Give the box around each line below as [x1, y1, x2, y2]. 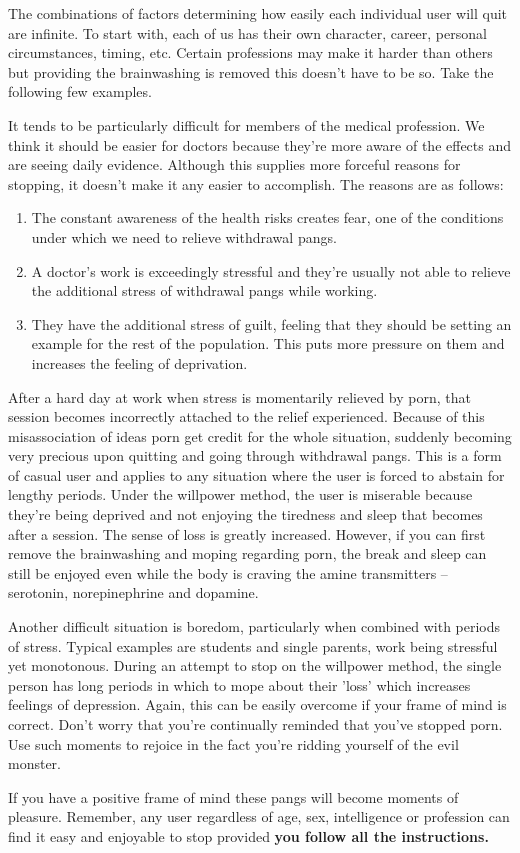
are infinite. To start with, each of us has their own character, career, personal [8, 22, 487, 43]
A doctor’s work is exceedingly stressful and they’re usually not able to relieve [31, 260, 511, 281]
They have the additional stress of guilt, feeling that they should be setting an [31, 313, 512, 334]
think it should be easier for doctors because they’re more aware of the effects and [8, 134, 512, 155]
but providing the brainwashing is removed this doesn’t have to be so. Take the [8, 61, 494, 82]
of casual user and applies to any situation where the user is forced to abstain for [8, 464, 505, 485]
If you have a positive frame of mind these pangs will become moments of [8, 786, 459, 807]
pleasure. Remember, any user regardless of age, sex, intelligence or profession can [8, 806, 510, 827]
